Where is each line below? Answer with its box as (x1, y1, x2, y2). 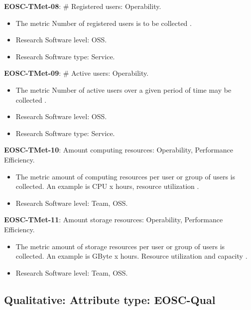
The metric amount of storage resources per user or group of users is (15, 241, 225, 251)
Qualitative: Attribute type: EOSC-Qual (4, 292, 216, 307)
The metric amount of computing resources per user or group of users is (15, 171, 235, 181)
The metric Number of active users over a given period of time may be (15, 84, 232, 95)
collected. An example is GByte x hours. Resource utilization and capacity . (15, 251, 248, 261)
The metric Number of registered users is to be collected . (15, 17, 192, 28)
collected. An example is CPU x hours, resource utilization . (15, 181, 199, 191)
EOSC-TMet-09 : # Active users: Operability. (4, 68, 149, 78)
